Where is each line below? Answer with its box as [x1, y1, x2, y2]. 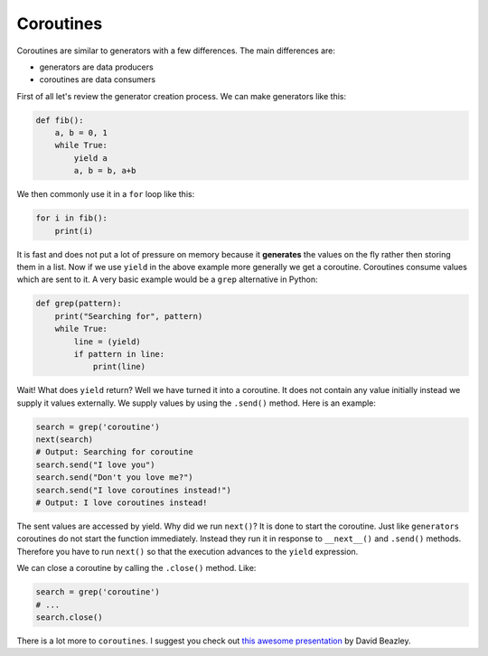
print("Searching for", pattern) [54, 311, 203, 321]
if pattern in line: [73, 349, 165, 359]
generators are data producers [39, 61, 154, 72]
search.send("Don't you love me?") [35, 473, 193, 483]
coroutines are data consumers [39, 74, 156, 85]
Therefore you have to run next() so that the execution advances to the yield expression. [16, 546, 359, 557]
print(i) [54, 226, 94, 236]
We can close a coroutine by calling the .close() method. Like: [16, 563, 257, 574]
